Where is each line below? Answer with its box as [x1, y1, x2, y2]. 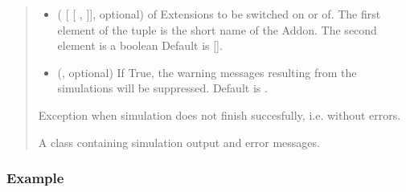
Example [6, 168, 64, 188]
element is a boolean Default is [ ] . [57, 37, 223, 54]
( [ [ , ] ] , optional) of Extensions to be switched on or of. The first [57, 6, 381, 22]
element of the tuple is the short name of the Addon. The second [57, 21, 377, 38]
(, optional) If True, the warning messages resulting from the [57, 63, 357, 80]
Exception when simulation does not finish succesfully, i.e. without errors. [38, 106, 401, 123]
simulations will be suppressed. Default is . [57, 80, 268, 96]
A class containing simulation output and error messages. [38, 133, 320, 150]
